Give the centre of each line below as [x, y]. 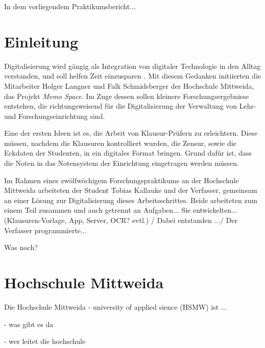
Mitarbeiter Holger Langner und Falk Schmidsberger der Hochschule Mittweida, [129, 85]
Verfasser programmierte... [45, 230]
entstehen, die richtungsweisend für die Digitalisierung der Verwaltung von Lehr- [130, 106]
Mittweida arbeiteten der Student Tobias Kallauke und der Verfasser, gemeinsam [131, 190]
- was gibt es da [29, 324]
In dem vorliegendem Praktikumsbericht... [70, 6]
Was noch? [21, 247]
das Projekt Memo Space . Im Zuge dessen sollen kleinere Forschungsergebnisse [127, 96]
